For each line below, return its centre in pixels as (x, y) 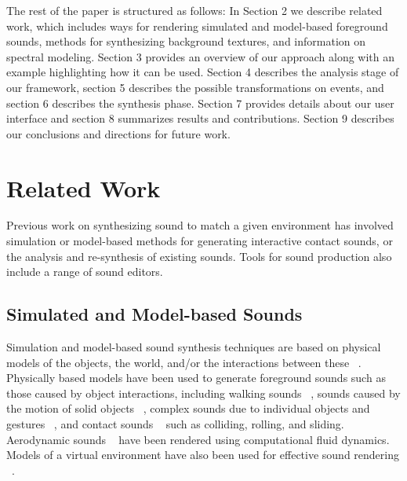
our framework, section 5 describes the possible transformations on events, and (195, 87)
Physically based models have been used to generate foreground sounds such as (196, 378)
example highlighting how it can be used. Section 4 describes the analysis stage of (203, 72)
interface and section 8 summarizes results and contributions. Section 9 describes (200, 118)
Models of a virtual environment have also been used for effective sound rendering (203, 455)
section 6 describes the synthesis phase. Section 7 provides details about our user (200, 103)
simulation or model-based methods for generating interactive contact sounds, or (200, 241)
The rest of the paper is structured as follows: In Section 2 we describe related (194, 10)
